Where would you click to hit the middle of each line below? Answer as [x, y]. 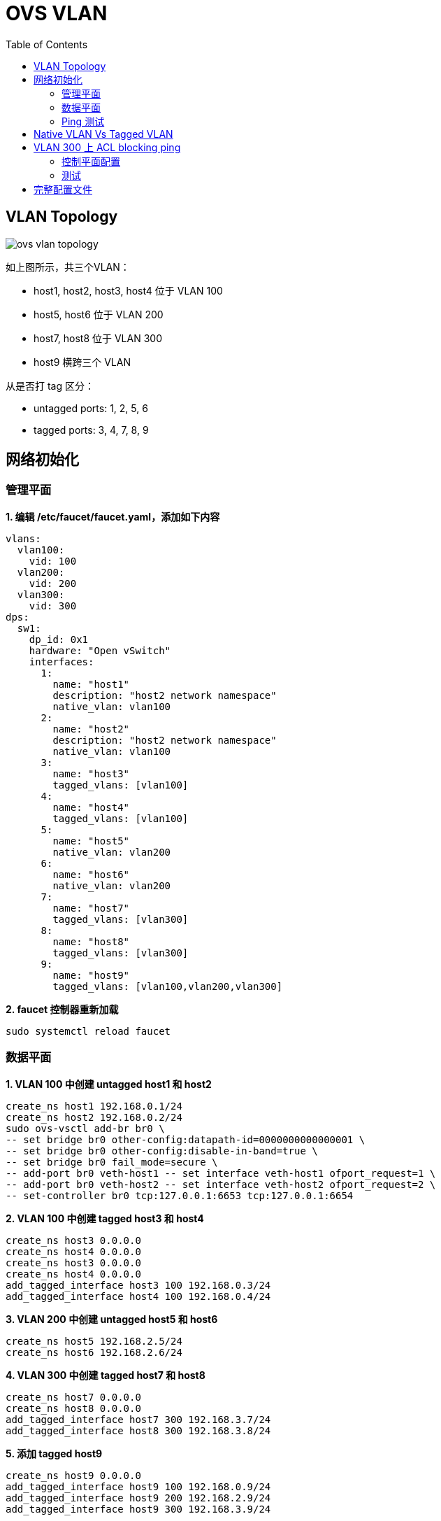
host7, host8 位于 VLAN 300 [98, 338]
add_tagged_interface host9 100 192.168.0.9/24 [138, 1486]
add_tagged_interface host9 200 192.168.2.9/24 [138, 1498]
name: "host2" [91, 729]
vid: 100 [53, 561]
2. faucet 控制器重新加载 [62, 1009]
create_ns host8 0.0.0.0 [73, 1408]
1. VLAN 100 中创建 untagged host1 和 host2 [109, 1084]
